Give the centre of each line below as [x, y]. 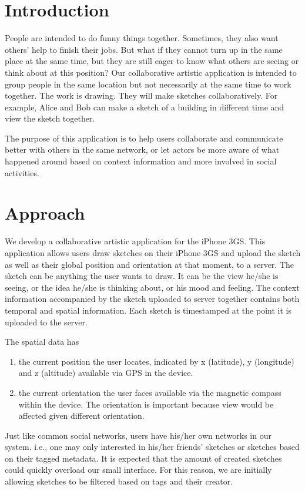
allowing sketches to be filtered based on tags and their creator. [119, 481]
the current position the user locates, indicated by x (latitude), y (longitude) [156, 361]
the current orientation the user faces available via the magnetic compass [150, 392]
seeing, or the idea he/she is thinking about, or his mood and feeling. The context [152, 287]
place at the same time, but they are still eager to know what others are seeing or [152, 61]
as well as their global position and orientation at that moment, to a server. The [150, 264]
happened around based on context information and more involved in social [141, 161]
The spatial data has [42, 342]
